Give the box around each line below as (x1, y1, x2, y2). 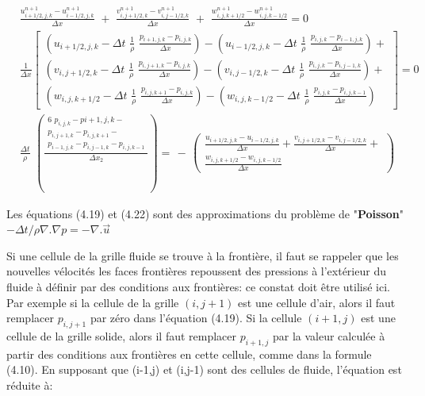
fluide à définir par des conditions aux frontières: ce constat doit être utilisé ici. (6, 278, 390, 294)
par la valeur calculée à (272, 327, 385, 344)
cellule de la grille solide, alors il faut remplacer (6, 327, 237, 344)
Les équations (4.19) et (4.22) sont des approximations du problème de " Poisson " (6, 205, 404, 221)
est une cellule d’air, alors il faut (238, 294, 396, 310)
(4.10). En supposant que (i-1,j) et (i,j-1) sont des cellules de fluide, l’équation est (6, 361, 402, 378)
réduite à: (6, 376, 53, 393)
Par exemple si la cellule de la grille (6, 294, 179, 310)
